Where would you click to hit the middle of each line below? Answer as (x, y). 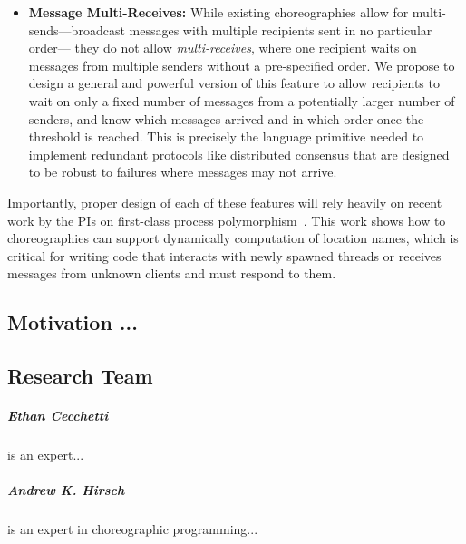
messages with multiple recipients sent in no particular (281, 29)
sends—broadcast (77, 29)
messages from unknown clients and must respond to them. (172, 273)
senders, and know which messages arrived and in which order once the (226, 118)
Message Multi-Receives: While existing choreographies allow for (218, 12)
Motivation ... (73, 322)
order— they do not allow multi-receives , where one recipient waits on (223, 48)
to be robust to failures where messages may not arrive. (183, 172)
